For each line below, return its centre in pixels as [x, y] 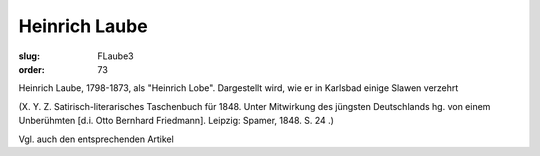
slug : [29, 56]
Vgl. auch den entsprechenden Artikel [96, 139]
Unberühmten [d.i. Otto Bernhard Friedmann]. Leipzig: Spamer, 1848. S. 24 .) [176, 121]
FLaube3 [115, 56]
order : [31, 69]
